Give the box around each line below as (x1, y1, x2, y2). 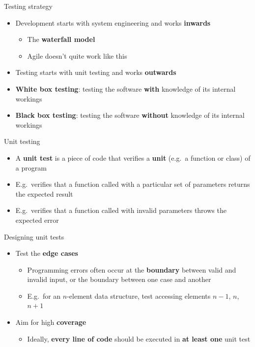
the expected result (15, 188, 73, 199)
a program (15, 162, 47, 173)
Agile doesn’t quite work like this (27, 50, 127, 61)
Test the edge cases (15, 248, 78, 258)
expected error (15, 214, 59, 225)
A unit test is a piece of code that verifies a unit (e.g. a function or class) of (15, 152, 251, 163)
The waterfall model (27, 34, 95, 44)
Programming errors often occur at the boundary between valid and (27, 264, 236, 275)
